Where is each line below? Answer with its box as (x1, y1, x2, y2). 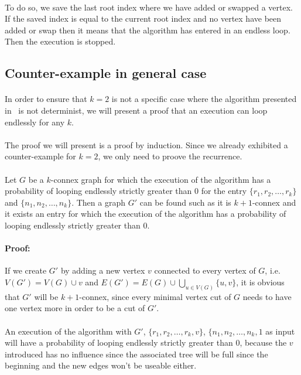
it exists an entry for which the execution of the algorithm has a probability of (5, 207, 286, 220)
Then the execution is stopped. (5, 35, 116, 47)
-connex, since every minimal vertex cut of (79, 290, 231, 302)
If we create (5, 264, 47, 277)
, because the (240, 336, 287, 349)
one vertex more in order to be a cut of (5, 302, 145, 314)
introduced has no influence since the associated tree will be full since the (5, 347, 268, 360)
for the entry (201, 185, 247, 197)
